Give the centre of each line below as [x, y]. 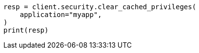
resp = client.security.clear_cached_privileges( [100, 7]
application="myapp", [61, 15]
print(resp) [26, 30]
